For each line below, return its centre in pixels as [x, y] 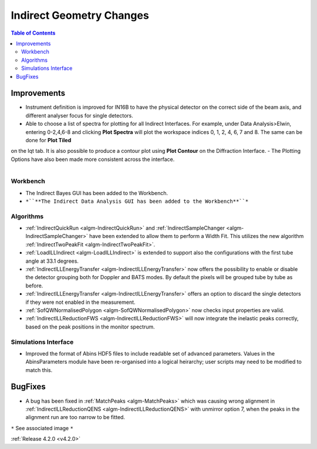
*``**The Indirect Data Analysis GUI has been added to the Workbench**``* [137, 201]
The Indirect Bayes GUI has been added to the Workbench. [97, 193]
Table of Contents [33, 33]
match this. [39, 370]
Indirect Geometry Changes [80, 15]
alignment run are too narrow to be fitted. [75, 417]
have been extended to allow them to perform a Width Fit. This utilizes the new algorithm [196, 236]
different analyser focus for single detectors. [79, 115]
